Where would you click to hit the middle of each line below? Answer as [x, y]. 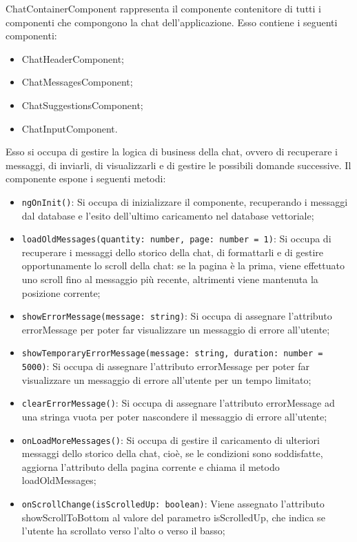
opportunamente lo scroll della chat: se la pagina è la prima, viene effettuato [183, 265]
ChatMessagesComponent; [77, 82]
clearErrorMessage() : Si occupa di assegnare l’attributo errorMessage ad [178, 403]
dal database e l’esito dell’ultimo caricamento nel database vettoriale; [168, 215]
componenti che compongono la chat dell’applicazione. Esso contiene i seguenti [172, 22]
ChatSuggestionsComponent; [82, 105]
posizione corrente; [61, 292]
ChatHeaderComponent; [73, 58]
